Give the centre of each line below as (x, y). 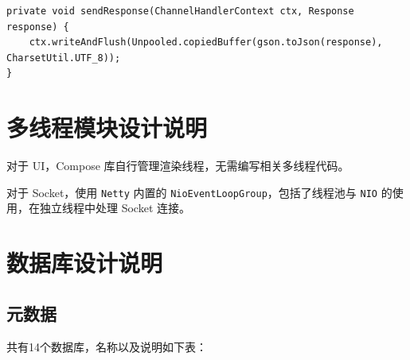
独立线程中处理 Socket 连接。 (115, 208)
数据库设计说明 (85, 263)
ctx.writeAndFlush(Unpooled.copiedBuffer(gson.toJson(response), (206, 43)
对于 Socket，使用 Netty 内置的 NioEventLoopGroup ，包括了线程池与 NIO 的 (199, 192)
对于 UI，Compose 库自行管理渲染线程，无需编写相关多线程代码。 (178, 166)
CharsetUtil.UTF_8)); (64, 58)
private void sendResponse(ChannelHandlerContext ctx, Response (180, 11)
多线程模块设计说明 (107, 128)
